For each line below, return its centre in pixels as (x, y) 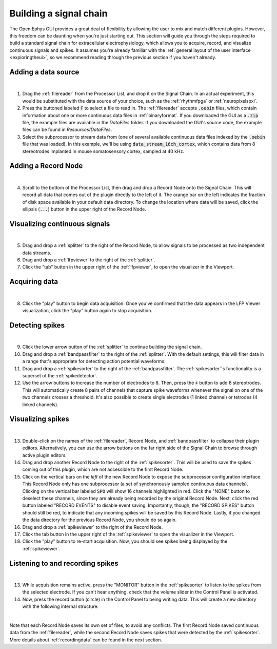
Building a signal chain (58, 13)
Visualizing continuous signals (60, 224)
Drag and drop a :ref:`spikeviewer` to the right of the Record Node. (93, 527)
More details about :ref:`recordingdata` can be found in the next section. (86, 640)
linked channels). (40, 404)
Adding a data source (44, 72)
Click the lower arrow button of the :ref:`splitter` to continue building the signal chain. (112, 347)
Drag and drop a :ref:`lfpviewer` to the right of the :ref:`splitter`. (89, 260)
